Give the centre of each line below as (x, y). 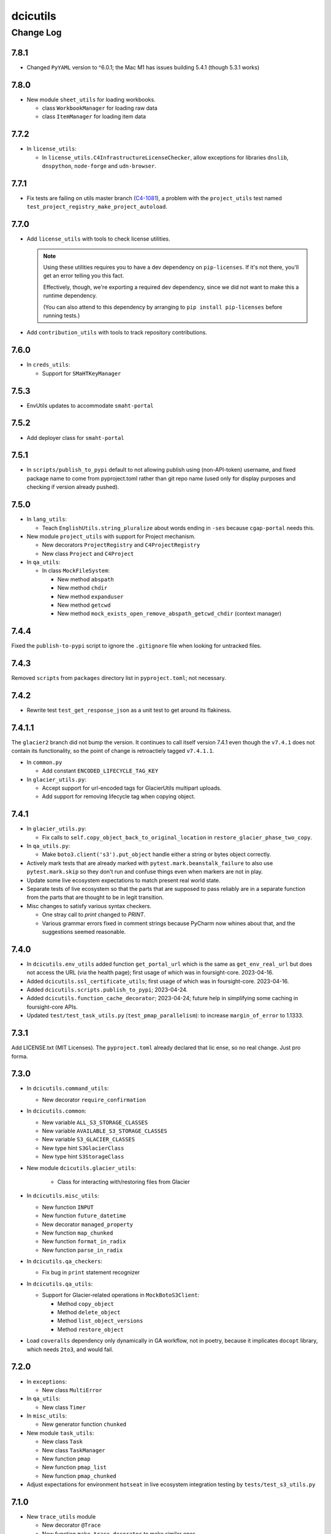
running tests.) (62, 315)
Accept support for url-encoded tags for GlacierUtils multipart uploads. (132, 788)
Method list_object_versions (100, 1321)
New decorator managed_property (88, 1224)
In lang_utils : (47, 519)
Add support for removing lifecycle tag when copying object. (119, 796)
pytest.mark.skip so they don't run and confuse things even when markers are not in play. (145, 872)
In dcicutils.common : (56, 1111)
